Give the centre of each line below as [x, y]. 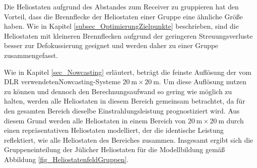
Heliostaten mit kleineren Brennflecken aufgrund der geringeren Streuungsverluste [128, 35]
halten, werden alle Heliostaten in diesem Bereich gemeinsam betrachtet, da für [125, 101]
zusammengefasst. [31, 55]
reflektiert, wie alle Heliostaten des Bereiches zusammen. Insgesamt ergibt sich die [129, 140]
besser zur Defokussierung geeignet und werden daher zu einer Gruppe [111, 45]
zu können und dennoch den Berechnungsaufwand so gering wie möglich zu [118, 91]
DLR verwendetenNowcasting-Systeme [62, 82]
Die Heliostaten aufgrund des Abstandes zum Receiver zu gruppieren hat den [121, 6]
